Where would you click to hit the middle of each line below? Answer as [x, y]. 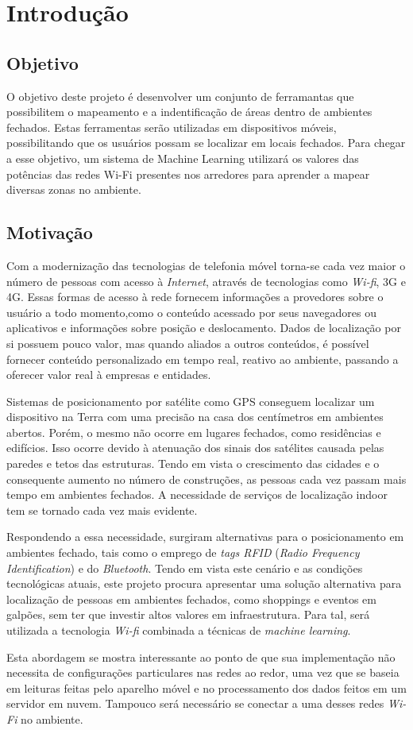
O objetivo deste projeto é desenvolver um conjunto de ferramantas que [180, 96]
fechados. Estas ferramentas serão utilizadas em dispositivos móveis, [172, 127]
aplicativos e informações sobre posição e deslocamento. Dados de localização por [204, 328]
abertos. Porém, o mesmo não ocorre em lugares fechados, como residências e [194, 432]
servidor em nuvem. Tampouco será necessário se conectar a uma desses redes [195, 703]
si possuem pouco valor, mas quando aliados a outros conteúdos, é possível [188, 343]
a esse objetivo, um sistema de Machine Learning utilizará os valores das [183, 158]
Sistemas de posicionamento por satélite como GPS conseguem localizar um [191, 401]
